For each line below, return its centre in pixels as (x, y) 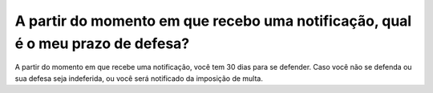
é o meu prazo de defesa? (102, 43)
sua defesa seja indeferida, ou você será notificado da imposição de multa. (139, 78)
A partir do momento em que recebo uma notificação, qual (213, 21)
